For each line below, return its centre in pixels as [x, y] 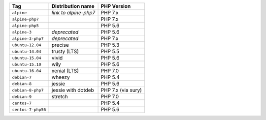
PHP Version [116, 6]
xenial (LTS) [65, 71]
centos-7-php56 [29, 109]
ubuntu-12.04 [27, 45]
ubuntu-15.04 [27, 58]
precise [60, 45]
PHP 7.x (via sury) [121, 90]
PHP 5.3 [110, 45]
